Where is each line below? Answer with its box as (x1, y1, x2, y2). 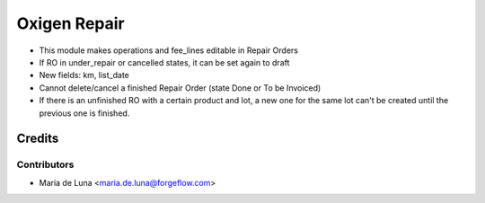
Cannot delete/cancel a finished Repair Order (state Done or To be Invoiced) (39, 82, 322, 93)
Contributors (16, 158, 75, 171)
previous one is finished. (39, 108, 130, 119)
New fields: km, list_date (39, 70, 130, 81)
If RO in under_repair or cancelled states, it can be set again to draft (39, 57, 290, 67)
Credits (16, 131, 59, 146)
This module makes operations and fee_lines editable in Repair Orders (39, 45, 298, 56)
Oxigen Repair (16, 13, 125, 33)
